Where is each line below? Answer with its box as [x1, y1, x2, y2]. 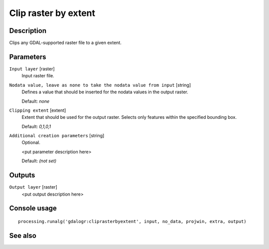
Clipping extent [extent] [9, 107, 66, 113]
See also [9, 231, 37, 240]
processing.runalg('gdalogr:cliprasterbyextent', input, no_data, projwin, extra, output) [18, 219, 247, 224]
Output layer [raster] [9, 184, 57, 190]
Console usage [9, 204, 57, 213]
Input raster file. [21, 73, 54, 79]
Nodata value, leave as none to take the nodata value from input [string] [9, 82, 191, 88]
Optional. [21, 140, 41, 146]
